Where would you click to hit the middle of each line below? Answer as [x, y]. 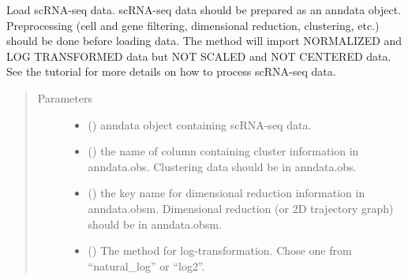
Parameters [65, 97]
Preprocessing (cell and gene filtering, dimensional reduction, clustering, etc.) [193, 25]
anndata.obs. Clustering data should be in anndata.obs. [222, 166]
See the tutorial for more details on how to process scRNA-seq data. [171, 71]
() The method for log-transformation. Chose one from [220, 250]
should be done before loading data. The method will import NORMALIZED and [204, 41]
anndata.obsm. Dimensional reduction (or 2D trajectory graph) [241, 208]
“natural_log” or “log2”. [146, 265]
